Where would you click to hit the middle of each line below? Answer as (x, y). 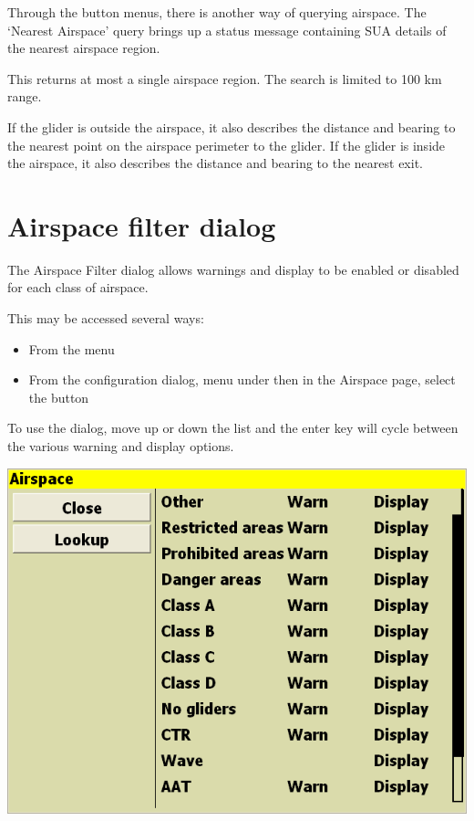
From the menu (72, 348)
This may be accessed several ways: (106, 318)
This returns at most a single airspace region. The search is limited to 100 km (225, 78)
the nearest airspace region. (84, 48)
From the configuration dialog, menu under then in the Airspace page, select (242, 379)
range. (25, 96)
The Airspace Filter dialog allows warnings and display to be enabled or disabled (233, 269)
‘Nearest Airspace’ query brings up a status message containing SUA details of (227, 30)
